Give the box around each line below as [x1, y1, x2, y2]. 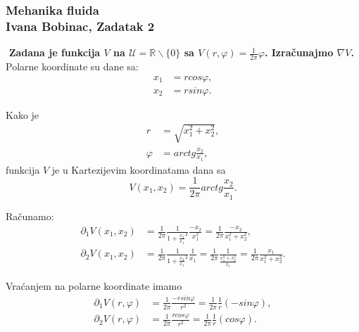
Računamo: [6, 208, 54, 223]
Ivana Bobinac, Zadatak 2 [6, 17, 155, 34]
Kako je [6, 107, 39, 122]
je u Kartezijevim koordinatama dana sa [51, 162, 226, 177]
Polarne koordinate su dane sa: [6, 58, 139, 73]
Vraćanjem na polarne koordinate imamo [6, 278, 182, 293]
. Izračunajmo [264, 45, 334, 60]
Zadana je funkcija [8, 45, 101, 60]
